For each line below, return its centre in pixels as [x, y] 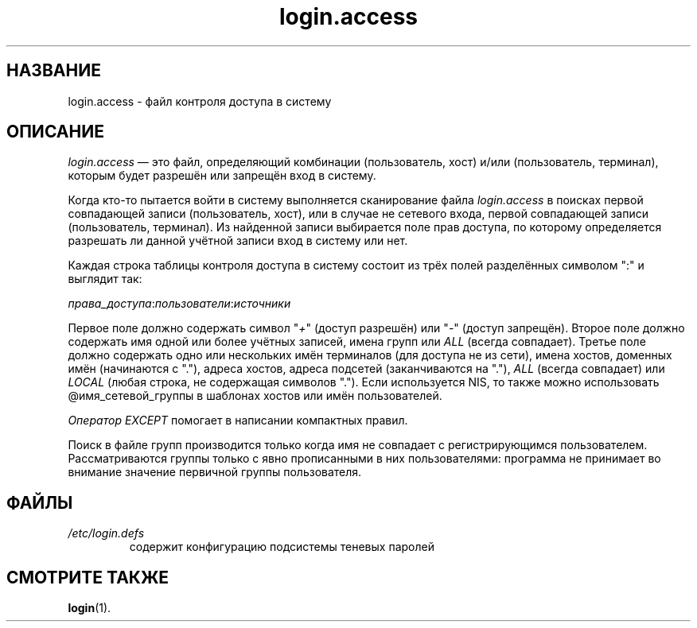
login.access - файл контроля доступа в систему [200, 101]
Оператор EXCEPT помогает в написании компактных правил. [238, 421]
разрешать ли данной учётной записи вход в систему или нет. [238, 241]
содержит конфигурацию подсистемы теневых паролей [282, 547]
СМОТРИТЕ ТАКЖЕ [88, 577]
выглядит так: [105, 279]
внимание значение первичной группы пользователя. [215, 472]
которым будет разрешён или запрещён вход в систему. [222, 176]
